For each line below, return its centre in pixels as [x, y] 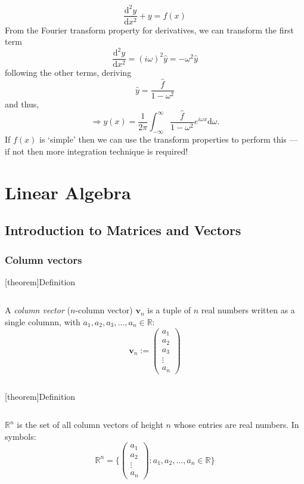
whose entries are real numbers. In [236, 425]
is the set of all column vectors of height [90, 425]
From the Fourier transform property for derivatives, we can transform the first [149, 30]
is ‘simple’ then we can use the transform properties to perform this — [169, 139]
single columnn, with [43, 322]
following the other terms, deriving [68, 73]
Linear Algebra [68, 192]
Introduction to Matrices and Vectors [123, 230]
